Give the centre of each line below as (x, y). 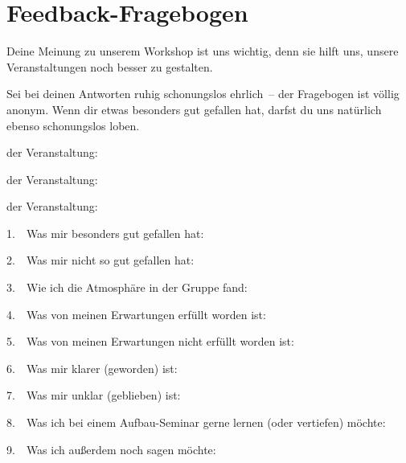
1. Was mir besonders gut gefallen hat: (105, 233)
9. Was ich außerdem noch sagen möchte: (111, 449)
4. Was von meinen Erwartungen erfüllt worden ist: (136, 314)
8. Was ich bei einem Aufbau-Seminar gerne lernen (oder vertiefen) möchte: (196, 422)
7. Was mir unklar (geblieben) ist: (94, 395)
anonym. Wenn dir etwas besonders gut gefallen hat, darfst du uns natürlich (194, 109)
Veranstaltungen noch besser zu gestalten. (110, 66)
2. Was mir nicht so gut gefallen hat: (100, 260)
